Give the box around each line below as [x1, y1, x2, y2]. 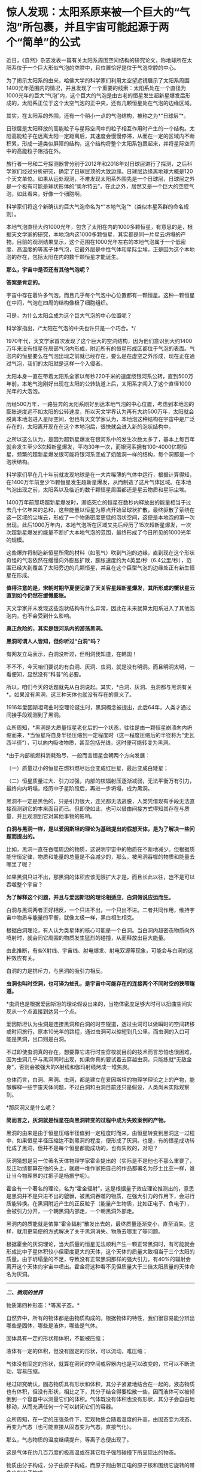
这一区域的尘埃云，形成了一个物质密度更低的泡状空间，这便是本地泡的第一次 [6, 513, 195, 521]
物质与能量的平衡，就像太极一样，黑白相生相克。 [16, 913, 138, 921]
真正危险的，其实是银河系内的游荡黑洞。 [6, 625, 106, 632]
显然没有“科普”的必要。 [26, 670, 85, 677]
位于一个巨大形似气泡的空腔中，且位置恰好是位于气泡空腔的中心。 [16, 64, 179, 71]
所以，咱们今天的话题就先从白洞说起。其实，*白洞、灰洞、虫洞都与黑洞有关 [6, 683, 193, 691]
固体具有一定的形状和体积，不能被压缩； [6, 1334, 106, 1342]
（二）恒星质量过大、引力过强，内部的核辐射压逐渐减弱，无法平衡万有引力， [6, 777, 195, 784]
